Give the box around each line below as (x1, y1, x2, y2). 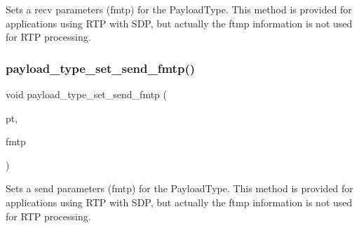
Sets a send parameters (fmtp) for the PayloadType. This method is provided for (6, 181, 353, 196)
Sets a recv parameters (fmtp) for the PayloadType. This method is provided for (6, 2, 352, 16)
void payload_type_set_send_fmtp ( (6, 87, 168, 101)
